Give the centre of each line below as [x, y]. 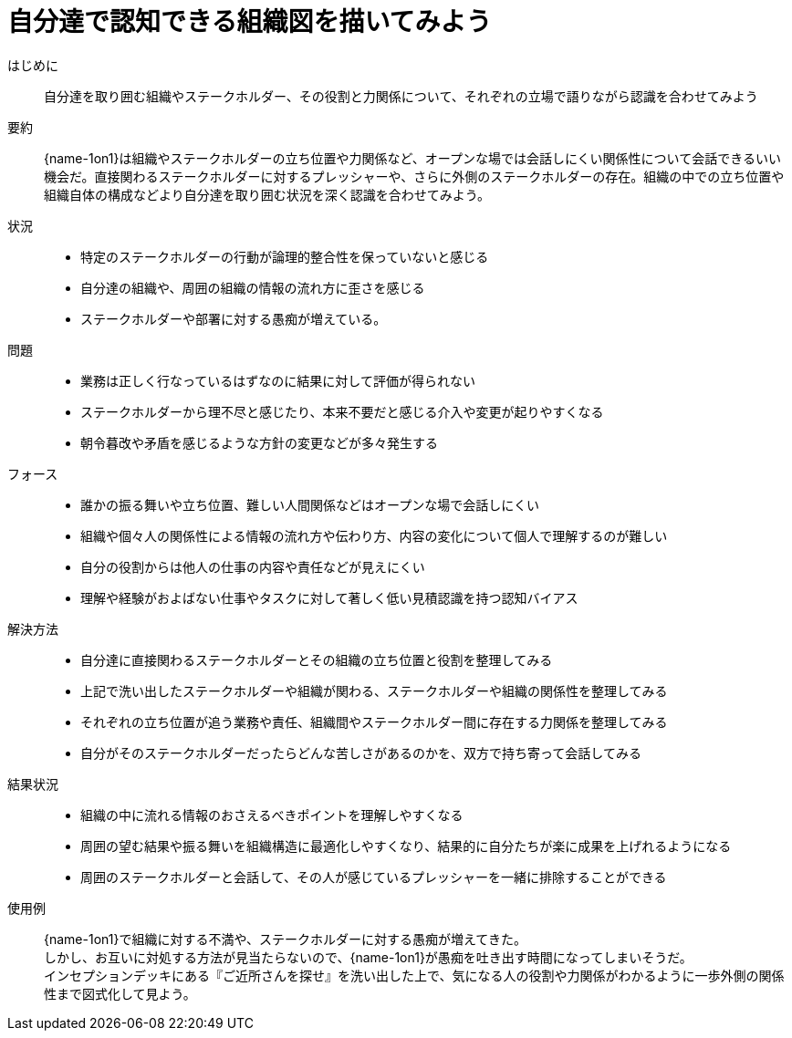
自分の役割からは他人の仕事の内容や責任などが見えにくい [253, 566]
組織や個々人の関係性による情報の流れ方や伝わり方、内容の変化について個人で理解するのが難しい [374, 535]
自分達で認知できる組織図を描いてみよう [250, 22]
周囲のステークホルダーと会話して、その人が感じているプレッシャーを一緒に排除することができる [374, 877]
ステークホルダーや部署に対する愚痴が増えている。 [234, 318]
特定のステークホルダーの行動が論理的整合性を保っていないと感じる [285, 256]
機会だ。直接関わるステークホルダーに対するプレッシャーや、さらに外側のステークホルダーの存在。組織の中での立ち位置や [414, 176]
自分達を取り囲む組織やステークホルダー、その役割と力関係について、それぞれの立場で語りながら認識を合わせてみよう [401, 96]
